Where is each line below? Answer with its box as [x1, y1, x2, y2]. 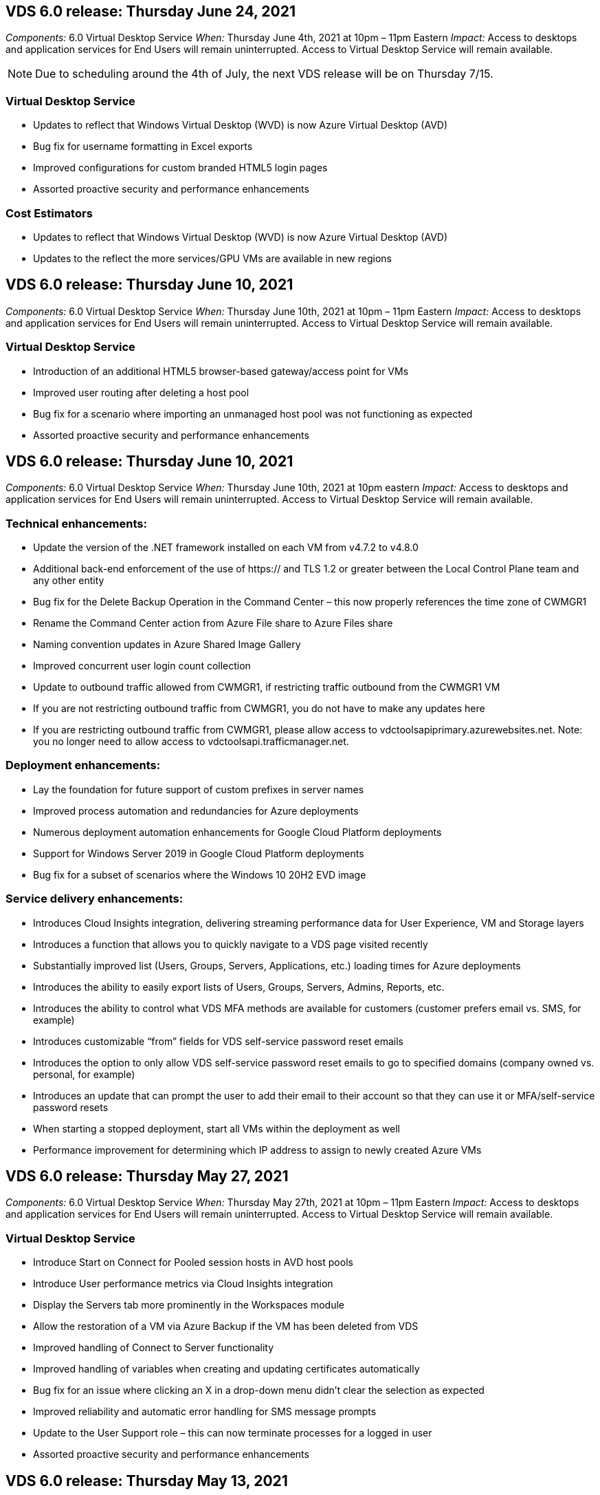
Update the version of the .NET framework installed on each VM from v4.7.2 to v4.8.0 [33, 541, 419, 554]
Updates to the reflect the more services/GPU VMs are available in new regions [33, 252, 392, 264]
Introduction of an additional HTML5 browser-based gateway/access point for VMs [33, 365, 409, 377]
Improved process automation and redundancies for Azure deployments [33, 804, 359, 817]
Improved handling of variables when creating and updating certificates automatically [33, 1363, 420, 1375]
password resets [33, 1101, 109, 1113]
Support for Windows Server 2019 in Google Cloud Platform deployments [33, 847, 364, 859]
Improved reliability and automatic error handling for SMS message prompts [33, 1406, 377, 1418]
